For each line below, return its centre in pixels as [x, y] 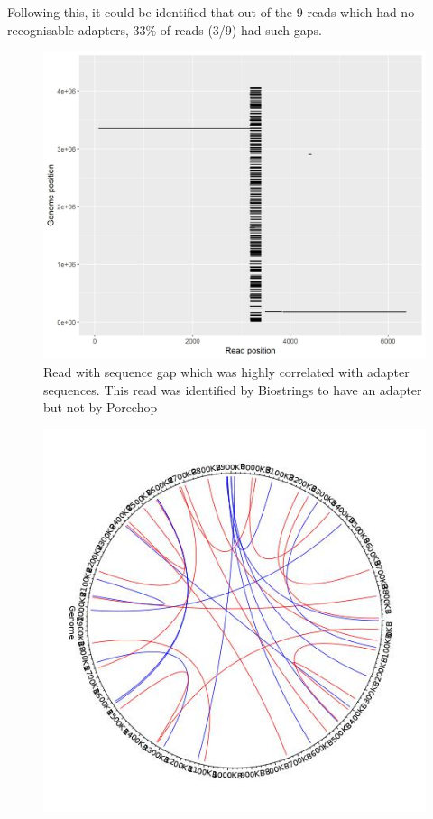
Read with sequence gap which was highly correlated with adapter [226, 371]
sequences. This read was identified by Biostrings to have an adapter [233, 389]
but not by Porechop [101, 407]
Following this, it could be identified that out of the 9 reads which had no [211, 12]
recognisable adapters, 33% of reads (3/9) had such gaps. [165, 29]
